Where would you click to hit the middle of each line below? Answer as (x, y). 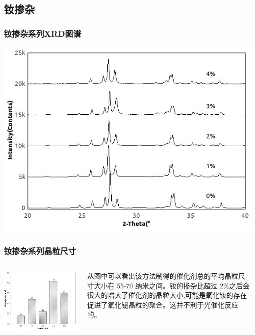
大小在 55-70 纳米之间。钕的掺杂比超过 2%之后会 (172, 285)
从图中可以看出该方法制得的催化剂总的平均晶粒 (163, 276)
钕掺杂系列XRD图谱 (43, 33)
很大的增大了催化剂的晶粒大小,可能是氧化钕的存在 (167, 295)
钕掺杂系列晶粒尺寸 (40, 250)
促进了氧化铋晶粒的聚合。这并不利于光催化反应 (163, 305)
